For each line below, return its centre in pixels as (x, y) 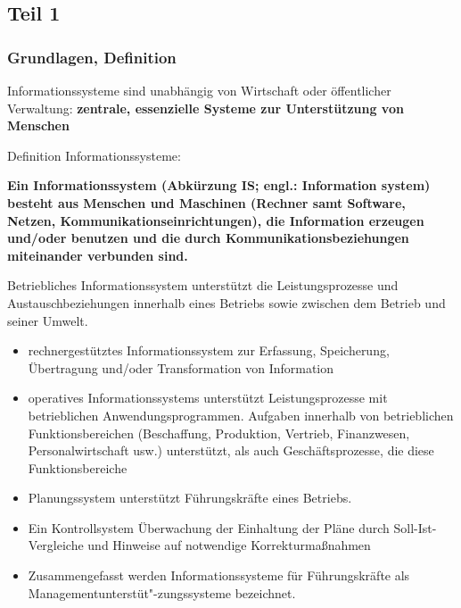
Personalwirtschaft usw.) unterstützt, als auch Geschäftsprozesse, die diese (231, 450)
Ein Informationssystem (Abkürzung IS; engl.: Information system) (219, 185)
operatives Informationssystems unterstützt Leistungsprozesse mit (208, 398)
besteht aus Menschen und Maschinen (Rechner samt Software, (206, 202)
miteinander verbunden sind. (98, 255)
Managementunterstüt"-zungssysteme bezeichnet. (162, 592)
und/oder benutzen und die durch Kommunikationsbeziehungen (208, 238)
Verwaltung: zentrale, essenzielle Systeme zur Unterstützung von (206, 108)
